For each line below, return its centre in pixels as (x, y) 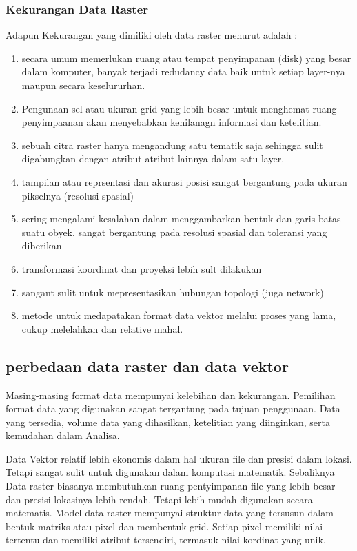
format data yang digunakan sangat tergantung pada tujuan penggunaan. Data (173, 408)
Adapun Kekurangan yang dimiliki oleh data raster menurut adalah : (152, 35)
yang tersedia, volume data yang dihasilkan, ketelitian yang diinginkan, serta (168, 422)
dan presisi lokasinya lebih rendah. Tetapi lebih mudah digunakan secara (159, 499)
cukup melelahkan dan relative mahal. (102, 328)
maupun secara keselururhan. (83, 85)
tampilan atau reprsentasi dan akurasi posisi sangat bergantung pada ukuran (184, 181)
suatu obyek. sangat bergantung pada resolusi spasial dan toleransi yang (174, 232)
